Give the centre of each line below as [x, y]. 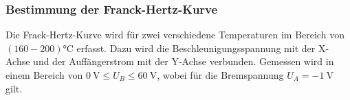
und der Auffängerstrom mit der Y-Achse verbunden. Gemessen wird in [184, 61]
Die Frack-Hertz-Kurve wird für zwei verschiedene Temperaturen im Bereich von [175, 35]
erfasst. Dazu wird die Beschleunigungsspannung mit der [196, 48]
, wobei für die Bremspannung [220, 75]
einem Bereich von [44, 75]
